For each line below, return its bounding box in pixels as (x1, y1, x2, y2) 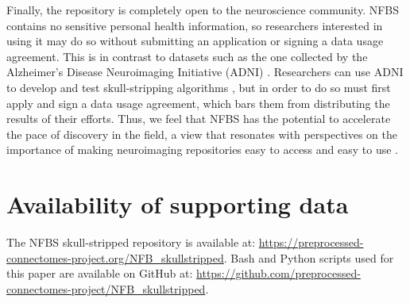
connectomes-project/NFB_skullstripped (6, 280, 206, 297)
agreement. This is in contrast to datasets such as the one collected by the (6, 48, 368, 64)
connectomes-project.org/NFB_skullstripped (6, 249, 224, 266)
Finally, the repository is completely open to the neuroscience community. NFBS (6, 2, 400, 17)
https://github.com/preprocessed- (196, 265, 361, 282)
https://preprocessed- (258, 234, 364, 251)
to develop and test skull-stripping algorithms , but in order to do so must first (6, 79, 391, 95)
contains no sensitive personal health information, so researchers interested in (6, 17, 383, 33)
